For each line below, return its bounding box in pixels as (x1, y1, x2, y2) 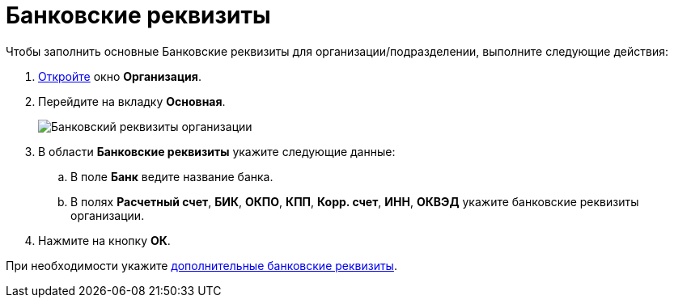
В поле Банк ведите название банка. (70, 169, 273, 184)
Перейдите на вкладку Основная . (38, 94, 226, 108)
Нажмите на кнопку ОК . (38, 233, 171, 247)
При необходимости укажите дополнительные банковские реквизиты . (6, 258, 397, 272)
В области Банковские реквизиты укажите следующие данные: (38, 144, 396, 158)
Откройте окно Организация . (38, 69, 201, 83)
